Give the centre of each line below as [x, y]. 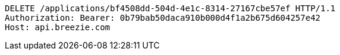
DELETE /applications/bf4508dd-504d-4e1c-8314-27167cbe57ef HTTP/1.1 [170, 8]
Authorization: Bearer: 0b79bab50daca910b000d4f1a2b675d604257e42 [163, 18]
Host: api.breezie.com [58, 27]
